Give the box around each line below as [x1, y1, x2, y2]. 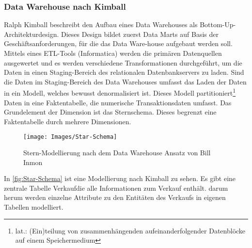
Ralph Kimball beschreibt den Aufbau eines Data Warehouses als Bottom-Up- [4, 19, 236, 30]
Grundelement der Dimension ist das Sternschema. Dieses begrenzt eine [4, 107, 217, 117]
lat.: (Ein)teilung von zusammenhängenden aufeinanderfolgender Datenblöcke [15, 225, 246, 235]
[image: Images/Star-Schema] [23, 133, 117, 141]
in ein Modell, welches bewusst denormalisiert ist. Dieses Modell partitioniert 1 [4, 86, 236, 98]
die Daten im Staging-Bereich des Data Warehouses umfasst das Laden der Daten [4, 76, 247, 86]
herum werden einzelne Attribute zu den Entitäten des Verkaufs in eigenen [4, 192, 226, 202]
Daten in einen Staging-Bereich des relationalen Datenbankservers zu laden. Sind [4, 67, 244, 77]
